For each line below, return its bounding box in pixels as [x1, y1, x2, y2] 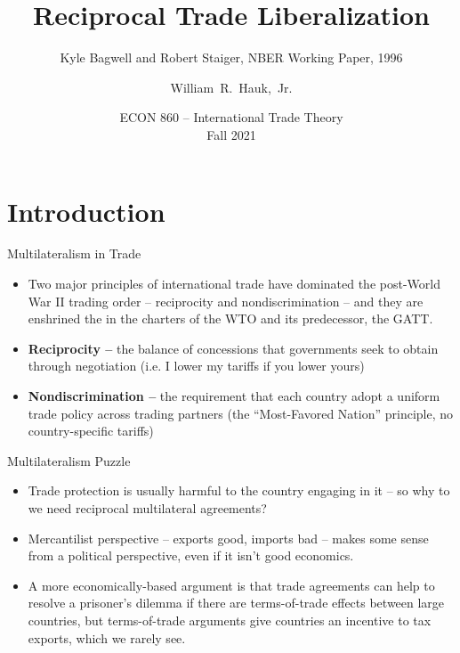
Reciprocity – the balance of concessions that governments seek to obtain [28, 339, 439, 357]
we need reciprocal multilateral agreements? [28, 498, 267, 517]
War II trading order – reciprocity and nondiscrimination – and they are [28, 291, 424, 310]
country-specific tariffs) [28, 421, 154, 440]
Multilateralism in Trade [7, 244, 141, 263]
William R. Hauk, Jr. [170, 78, 293, 96]
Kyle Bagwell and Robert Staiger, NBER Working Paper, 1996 [60, 48, 403, 67]
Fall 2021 [206, 125, 256, 143]
